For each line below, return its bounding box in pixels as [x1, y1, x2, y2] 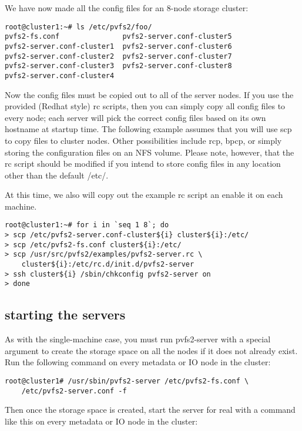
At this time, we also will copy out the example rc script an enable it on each [5, 188, 283, 201]
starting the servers [5, 305, 126, 324]
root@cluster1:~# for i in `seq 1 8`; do [5, 221, 169, 230]
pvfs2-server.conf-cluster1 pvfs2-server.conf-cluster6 [5, 42, 232, 50]
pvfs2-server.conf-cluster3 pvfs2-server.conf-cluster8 [5, 62, 232, 70]
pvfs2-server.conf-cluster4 [5, 71, 115, 80]
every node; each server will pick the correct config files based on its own [5, 111, 266, 123]
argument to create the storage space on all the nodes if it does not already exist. [5, 344, 298, 356]
